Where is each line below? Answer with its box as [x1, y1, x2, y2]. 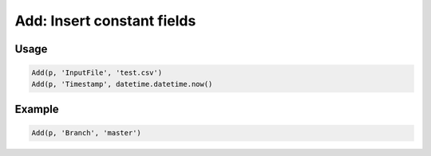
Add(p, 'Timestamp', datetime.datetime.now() [31, 80, 213, 88]
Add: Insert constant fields [14, 12, 196, 29]
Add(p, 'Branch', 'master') [31, 128, 141, 138]
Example [14, 102, 59, 115]
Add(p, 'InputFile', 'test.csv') [31, 68, 163, 77]
